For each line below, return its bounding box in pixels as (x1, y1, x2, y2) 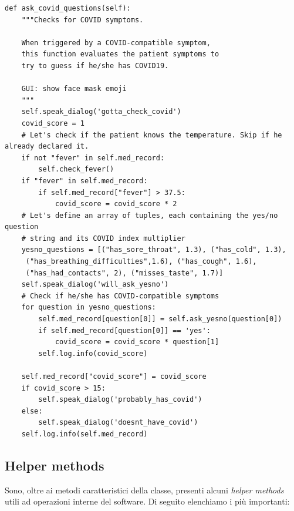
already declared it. (5, 142, 89, 151)
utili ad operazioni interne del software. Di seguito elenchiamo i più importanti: (5, 495, 290, 507)
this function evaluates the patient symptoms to (21, 50, 219, 59)
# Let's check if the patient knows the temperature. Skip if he (21, 130, 282, 139)
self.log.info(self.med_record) (21, 429, 148, 438)
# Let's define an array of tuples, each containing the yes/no (21, 211, 278, 220)
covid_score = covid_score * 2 (55, 200, 177, 209)
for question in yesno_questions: (21, 303, 156, 312)
